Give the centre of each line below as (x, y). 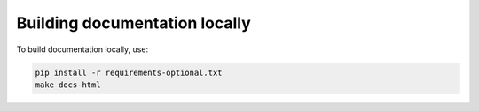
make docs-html (68, 85)
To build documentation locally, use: (82, 49)
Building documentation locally (134, 23)
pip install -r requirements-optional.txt (129, 72)
